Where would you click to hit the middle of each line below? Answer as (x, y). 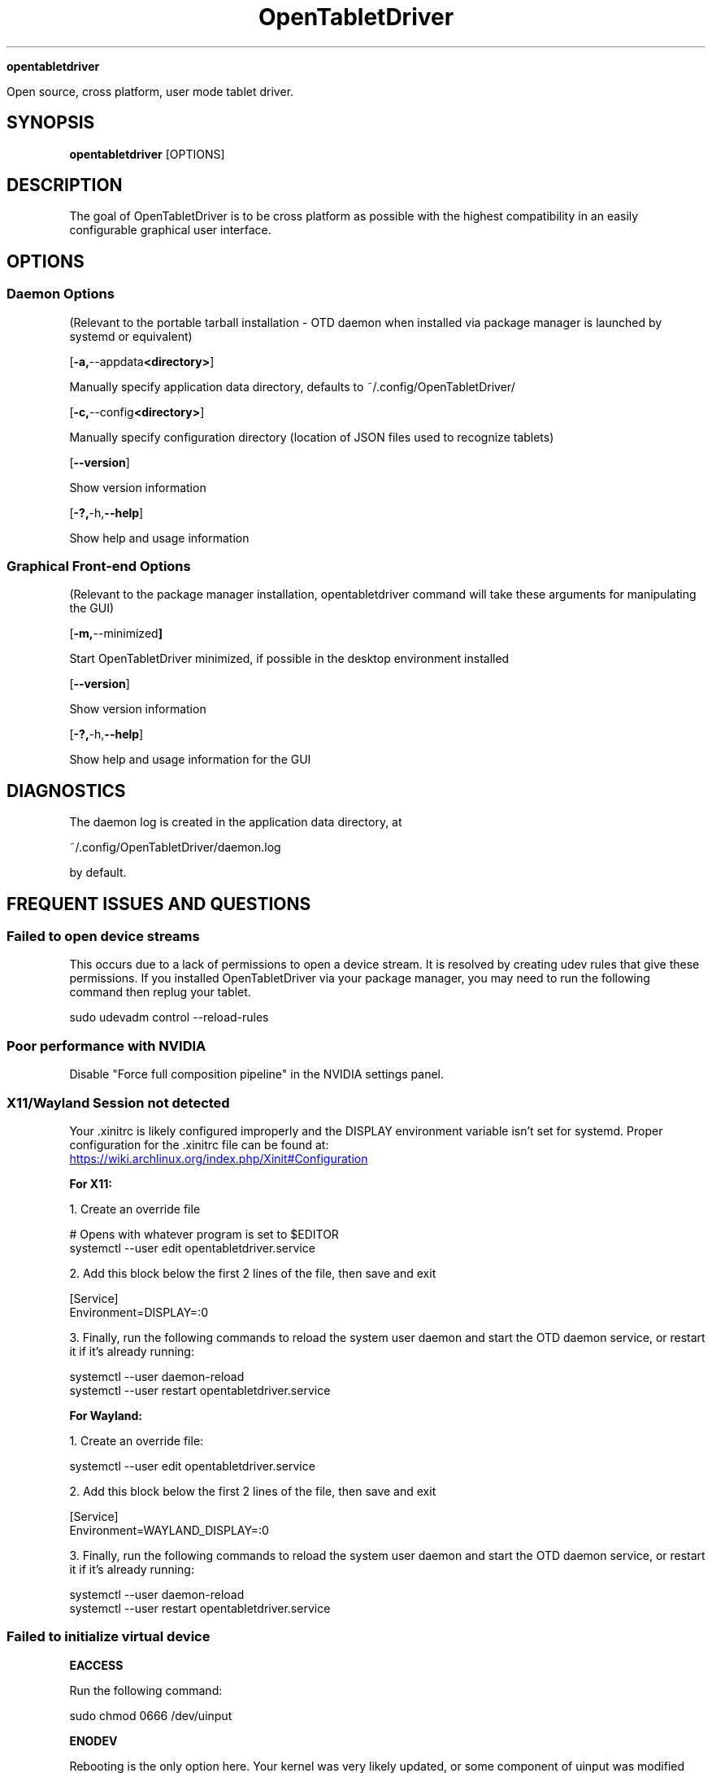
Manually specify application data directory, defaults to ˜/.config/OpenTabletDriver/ (292, 386)
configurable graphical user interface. (170, 230)
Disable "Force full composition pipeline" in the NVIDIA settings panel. (256, 1074)
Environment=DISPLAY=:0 (139, 1312)
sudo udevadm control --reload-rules (169, 1017)
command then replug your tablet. (160, 992)
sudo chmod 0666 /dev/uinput (151, 1715)
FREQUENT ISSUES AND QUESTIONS (159, 904)
